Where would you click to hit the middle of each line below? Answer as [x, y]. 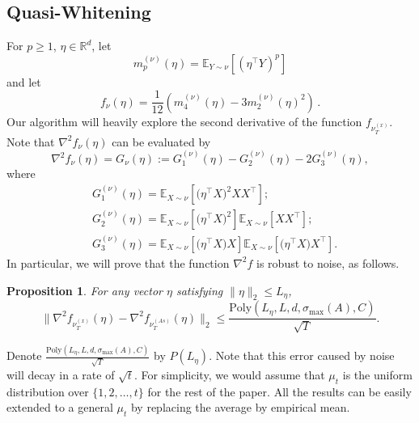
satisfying [199, 290]
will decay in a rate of [61, 374]
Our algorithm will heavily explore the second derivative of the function [184, 121]
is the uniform [377, 374]
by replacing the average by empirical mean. [240, 407]
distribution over [48, 391]
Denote [24, 355]
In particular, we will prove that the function [118, 262]
